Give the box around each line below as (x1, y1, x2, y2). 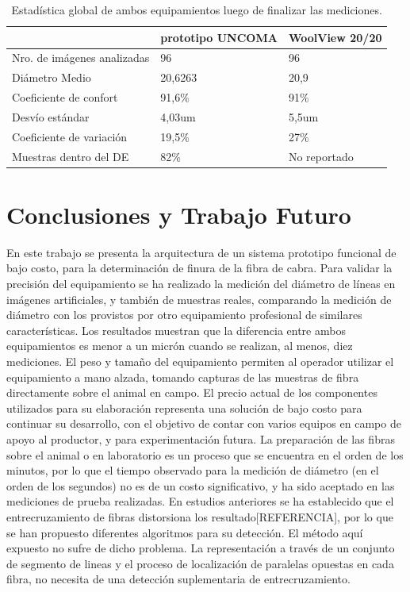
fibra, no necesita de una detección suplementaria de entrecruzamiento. (6, 571, 351, 587)
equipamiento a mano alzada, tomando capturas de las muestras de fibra (6, 368, 359, 385)
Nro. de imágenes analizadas (12, 49, 150, 66)
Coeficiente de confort (12, 89, 118, 106)
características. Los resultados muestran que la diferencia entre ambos (6, 321, 346, 338)
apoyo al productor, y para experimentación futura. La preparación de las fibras (6, 431, 395, 447)
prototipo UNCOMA (160, 29, 278, 45)
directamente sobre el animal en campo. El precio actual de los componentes (6, 384, 377, 401)
